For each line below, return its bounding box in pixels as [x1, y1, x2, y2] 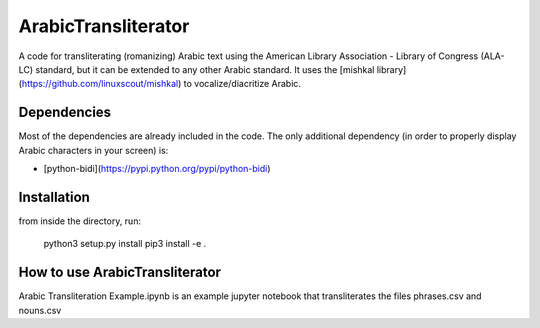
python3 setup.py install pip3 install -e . [43, 238, 207, 250]
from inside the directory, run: [18, 215, 142, 227]
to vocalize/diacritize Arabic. [183, 78, 302, 90]
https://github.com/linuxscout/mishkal [21, 78, 179, 90]
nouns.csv [18, 304, 62, 316]
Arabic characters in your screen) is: [18, 144, 169, 156]
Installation [18, 188, 90, 205]
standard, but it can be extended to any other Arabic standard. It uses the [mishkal [35, 63, 375, 75]
